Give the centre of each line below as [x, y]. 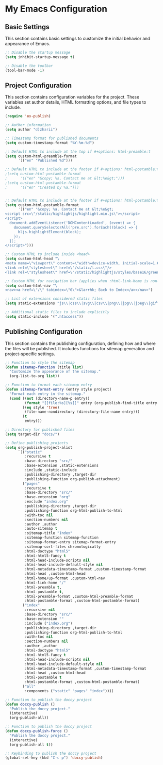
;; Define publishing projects [37, 443]
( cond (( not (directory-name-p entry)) [50, 398]
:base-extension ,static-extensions [61, 466]
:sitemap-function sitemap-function [61, 538]
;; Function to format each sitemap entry [49, 385]
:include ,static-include [51, 470]
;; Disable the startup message [38, 52]
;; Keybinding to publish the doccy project [51, 753]
